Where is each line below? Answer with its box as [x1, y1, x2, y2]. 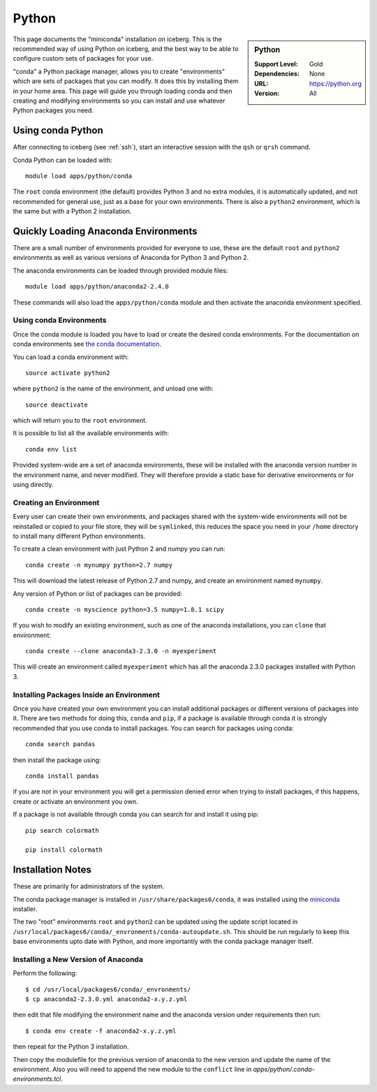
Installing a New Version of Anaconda [13, 954, 143, 964]
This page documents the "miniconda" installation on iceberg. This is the [13, 35, 223, 43]
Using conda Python [13, 124, 104, 136]
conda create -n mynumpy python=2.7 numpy [25, 561, 173, 569]
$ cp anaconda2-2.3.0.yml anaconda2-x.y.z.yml [25, 996, 188, 1003]
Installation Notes [13, 864, 92, 876]
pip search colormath [25, 827, 99, 834]
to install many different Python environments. [13, 532, 146, 540]
